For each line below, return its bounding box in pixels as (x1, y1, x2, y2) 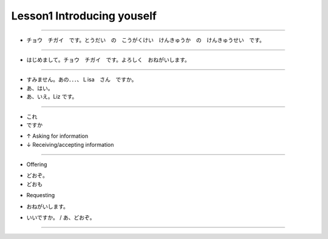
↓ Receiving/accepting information (26, 141, 114, 148)
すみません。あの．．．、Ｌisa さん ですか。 (26, 76, 137, 83)
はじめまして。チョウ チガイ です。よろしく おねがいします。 (26, 56, 191, 63)
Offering (26, 161, 47, 168)
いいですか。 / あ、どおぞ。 (26, 214, 95, 221)
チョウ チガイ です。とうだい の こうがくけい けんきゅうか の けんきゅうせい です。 (26, 36, 265, 44)
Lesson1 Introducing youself (11, 9, 157, 22)
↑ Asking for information (26, 132, 88, 140)
